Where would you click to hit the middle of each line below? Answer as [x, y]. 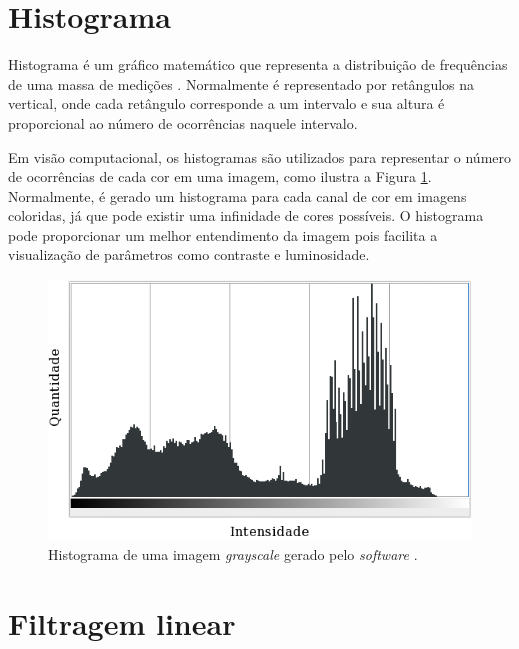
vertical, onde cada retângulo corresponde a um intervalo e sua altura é [226, 103]
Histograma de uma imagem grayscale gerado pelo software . [233, 553]
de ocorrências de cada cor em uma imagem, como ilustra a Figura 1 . [220, 176]
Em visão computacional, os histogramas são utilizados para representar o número [260, 156]
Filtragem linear [122, 622]
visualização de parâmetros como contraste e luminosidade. [189, 254]
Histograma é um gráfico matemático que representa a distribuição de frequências [258, 64]
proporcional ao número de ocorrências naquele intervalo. [183, 122]
